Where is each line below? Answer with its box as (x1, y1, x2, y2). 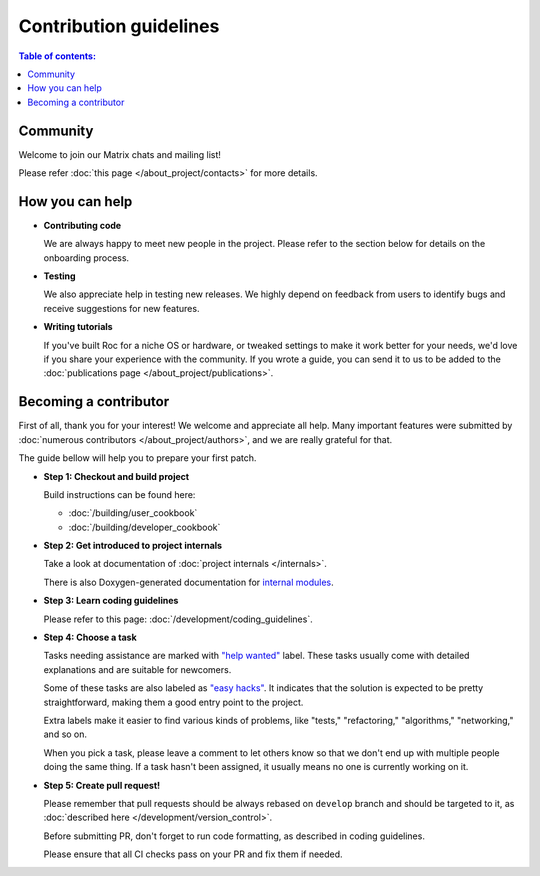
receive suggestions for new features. (43, 302, 200, 314)
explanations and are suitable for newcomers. (43, 663, 232, 675)
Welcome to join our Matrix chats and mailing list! (18, 148, 222, 160)
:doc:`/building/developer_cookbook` (68, 521, 221, 533)
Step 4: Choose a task (43, 631, 137, 644)
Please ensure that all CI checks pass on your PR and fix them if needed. (43, 848, 344, 860)
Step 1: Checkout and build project (43, 470, 190, 482)
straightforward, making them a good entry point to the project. (43, 696, 304, 708)
